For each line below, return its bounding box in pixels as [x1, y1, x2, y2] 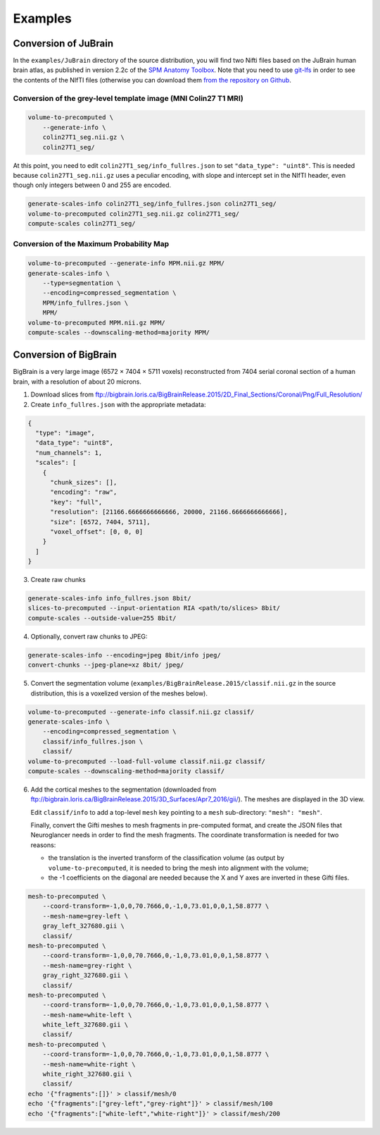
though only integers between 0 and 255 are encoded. [13, 181, 172, 190]
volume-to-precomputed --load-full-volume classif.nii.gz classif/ [27, 757, 266, 765]
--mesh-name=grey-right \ [42, 961, 132, 969]
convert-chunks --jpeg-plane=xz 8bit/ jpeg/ [27, 661, 184, 669]
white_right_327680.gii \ [42, 1070, 132, 1079]
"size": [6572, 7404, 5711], [50, 518, 151, 526]
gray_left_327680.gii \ [42, 922, 125, 930]
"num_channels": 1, [35, 449, 103, 456]
